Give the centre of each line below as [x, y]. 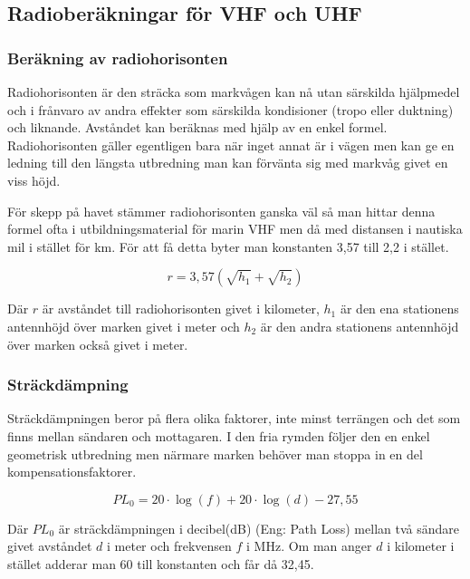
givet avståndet [50, 546]
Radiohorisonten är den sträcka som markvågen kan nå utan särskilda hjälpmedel [234, 92]
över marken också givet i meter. [98, 344]
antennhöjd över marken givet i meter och [124, 326]
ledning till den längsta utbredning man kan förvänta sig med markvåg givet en [228, 163]
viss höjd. [34, 180]
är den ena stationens [399, 309]
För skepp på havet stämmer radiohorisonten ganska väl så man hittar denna [221, 211]
